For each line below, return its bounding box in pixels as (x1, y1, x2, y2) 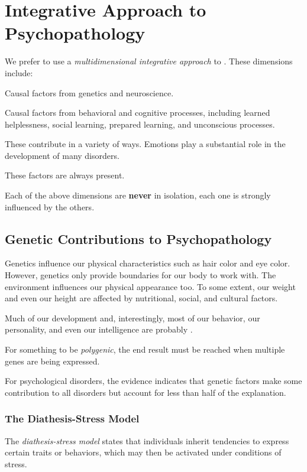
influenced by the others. (5, 200, 95, 213)
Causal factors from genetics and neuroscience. (5, 86, 174, 99)
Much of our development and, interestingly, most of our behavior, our (5, 311, 260, 324)
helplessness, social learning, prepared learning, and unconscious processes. (5, 118, 275, 130)
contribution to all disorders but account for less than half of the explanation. (5, 386, 286, 398)
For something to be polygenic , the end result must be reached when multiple (5, 343, 285, 356)
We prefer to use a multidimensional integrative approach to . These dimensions (5, 55, 293, 67)
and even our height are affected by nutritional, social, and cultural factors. (5, 292, 278, 304)
